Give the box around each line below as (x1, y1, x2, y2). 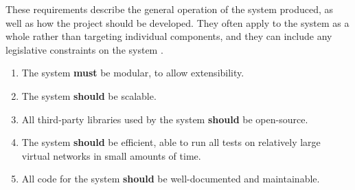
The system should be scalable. (21, 88, 157, 103)
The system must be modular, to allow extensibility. (21, 65, 244, 80)
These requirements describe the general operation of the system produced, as (5, 2, 334, 16)
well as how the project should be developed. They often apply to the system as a (5, 15, 350, 30)
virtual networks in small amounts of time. (21, 148, 201, 162)
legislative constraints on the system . (5, 42, 163, 56)
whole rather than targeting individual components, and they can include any (5, 29, 332, 43)
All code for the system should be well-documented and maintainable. (21, 171, 320, 186)
